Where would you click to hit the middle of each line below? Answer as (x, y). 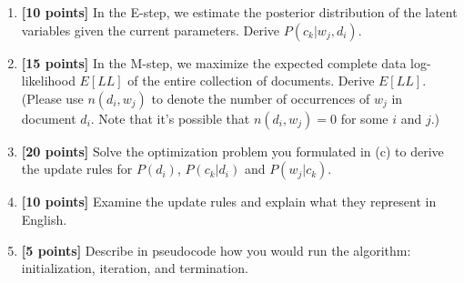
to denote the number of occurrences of (261, 98)
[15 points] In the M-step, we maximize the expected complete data (214, 62)
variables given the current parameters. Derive (151, 30)
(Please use (52, 98)
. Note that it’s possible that (170, 118)
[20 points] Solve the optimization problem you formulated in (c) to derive (232, 151)
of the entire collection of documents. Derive (251, 81)
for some (364, 118)
